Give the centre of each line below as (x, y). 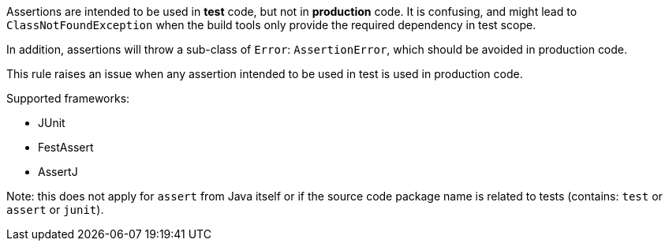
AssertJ (58, 172)
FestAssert (66, 147)
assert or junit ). (55, 210)
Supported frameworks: (68, 98)
